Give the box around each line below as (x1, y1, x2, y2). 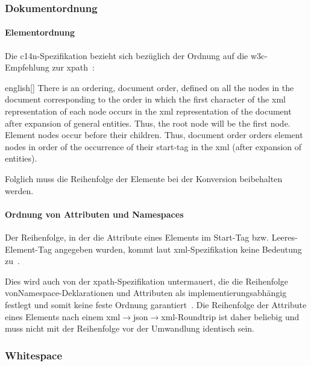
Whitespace (5, 347, 63, 362)
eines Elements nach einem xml (5, 310, 121, 323)
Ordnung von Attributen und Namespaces (5, 207, 184, 220)
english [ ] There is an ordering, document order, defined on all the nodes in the (5, 81, 294, 93)
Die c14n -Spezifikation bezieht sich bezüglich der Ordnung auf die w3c (5, 49, 265, 62)
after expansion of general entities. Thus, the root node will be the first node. (5, 116, 291, 129)
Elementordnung (5, 26, 75, 39)
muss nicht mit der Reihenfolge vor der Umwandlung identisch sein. (5, 322, 254, 335)
